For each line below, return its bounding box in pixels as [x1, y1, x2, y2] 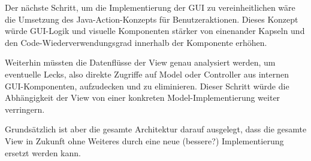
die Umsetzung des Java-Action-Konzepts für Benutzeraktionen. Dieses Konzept [5, 13, 298, 25]
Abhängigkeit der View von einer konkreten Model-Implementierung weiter [5, 91, 280, 104]
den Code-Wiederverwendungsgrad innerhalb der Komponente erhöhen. [5, 36, 267, 48]
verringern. [5, 103, 45, 115]
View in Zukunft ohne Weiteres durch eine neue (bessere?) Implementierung [5, 134, 284, 147]
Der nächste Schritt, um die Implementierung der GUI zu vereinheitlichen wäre [5, 1, 295, 13]
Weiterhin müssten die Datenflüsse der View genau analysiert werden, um [5, 56, 276, 69]
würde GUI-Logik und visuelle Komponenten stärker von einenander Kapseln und [5, 24, 305, 37]
